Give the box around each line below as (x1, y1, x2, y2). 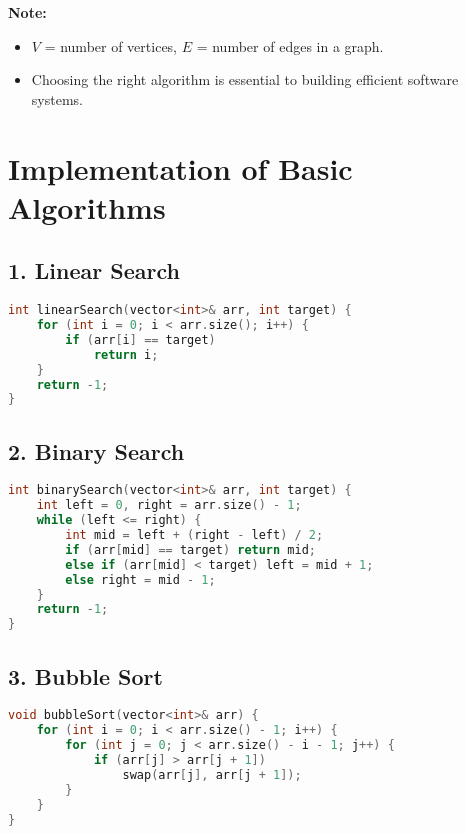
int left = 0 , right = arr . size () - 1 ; (36, 498, 302, 513)
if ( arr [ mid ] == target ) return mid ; (65, 542, 316, 557)
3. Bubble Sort (8, 660, 163, 691)
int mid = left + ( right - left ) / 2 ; (65, 528, 324, 543)
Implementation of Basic (8, 147, 353, 188)
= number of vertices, (44, 35, 178, 56)
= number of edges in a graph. (196, 35, 384, 56)
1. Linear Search (8, 255, 180, 286)
